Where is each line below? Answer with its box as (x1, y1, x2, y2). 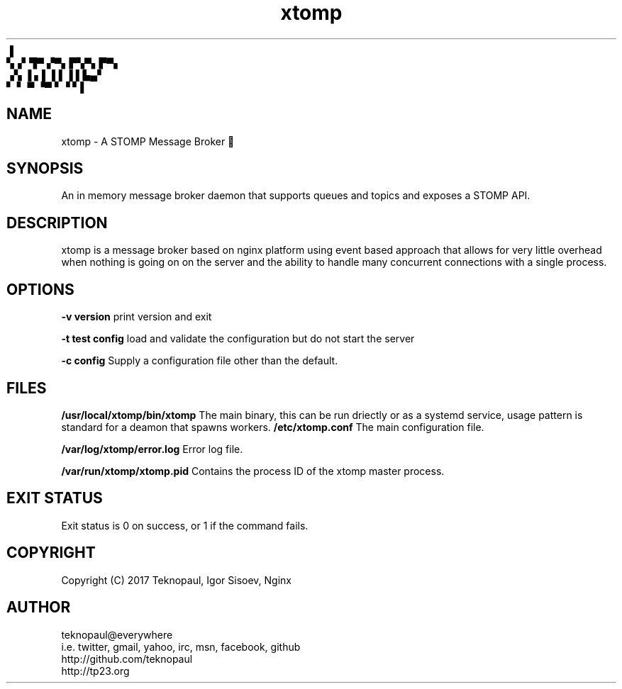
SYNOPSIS (6, 159, 84, 178)
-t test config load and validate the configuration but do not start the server (61, 332, 415, 345)
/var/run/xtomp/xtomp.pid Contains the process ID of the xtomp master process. (61, 464, 445, 477)
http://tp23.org (61, 664, 130, 677)
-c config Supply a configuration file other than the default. (61, 354, 338, 367)
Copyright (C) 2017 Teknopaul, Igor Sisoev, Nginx (61, 573, 291, 586)
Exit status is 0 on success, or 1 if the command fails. (61, 519, 309, 532)
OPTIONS (6, 280, 74, 298)
